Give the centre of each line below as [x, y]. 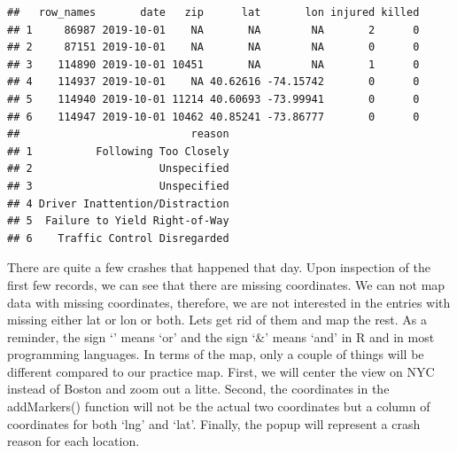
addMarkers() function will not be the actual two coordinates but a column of [219, 406]
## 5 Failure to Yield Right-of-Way [118, 221]
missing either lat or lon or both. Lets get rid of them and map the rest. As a [217, 320]
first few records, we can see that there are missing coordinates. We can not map [226, 284]
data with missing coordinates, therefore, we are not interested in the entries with [229, 302]
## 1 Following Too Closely [118, 151]
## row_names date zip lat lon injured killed [213, 12]
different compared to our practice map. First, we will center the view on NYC [221, 371]
